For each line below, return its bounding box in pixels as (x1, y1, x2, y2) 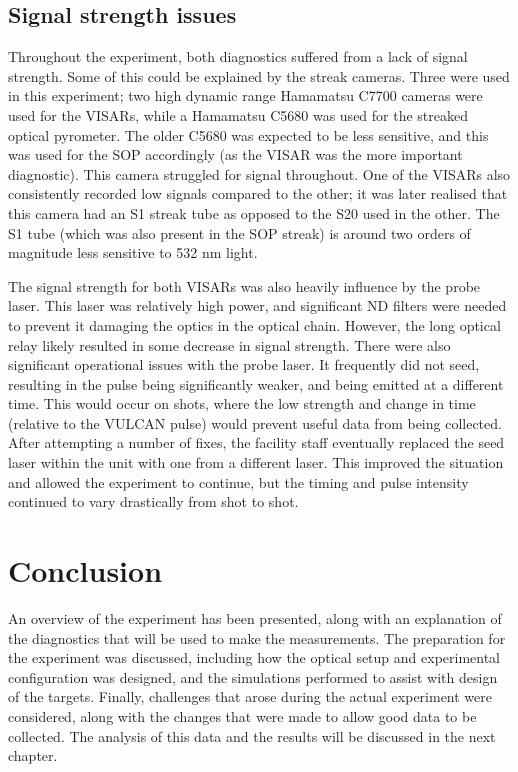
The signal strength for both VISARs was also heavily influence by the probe (8, 275, 481, 296)
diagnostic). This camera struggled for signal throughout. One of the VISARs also (8, 163, 511, 184)
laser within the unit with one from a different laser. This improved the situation (8, 452, 504, 473)
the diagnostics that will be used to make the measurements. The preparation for (8, 627, 506, 648)
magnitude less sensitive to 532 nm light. (8, 242, 258, 263)
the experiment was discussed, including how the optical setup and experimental (8, 647, 501, 668)
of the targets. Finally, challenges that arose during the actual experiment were (8, 686, 493, 707)
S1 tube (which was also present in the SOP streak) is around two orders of (8, 222, 471, 243)
